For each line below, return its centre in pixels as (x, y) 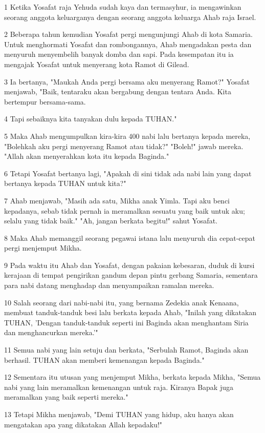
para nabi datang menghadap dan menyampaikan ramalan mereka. (109, 285)
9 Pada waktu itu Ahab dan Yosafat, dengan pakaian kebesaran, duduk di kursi (129, 265)
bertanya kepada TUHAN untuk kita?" (65, 183)
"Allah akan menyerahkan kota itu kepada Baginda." (87, 156)
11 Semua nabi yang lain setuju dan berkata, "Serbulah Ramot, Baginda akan (126, 350)
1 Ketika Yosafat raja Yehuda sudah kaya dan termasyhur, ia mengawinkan (123, 7)
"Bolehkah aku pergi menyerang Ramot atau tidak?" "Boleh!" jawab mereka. (124, 146)
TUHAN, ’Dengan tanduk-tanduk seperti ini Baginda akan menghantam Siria (126, 322)
